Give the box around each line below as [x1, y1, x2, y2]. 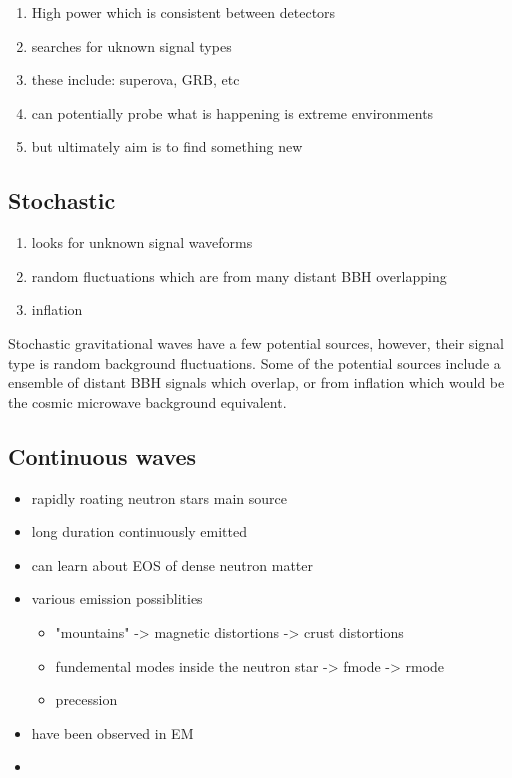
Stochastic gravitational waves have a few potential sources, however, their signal [8, 332, 504, 353]
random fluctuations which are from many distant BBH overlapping [31, 265, 447, 286]
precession [55, 689, 118, 710]
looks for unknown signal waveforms [31, 232, 253, 253]
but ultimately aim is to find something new [31, 136, 303, 157]
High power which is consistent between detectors [31, 2, 336, 22]
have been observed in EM [31, 722, 194, 743]
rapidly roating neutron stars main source [31, 487, 287, 508]
